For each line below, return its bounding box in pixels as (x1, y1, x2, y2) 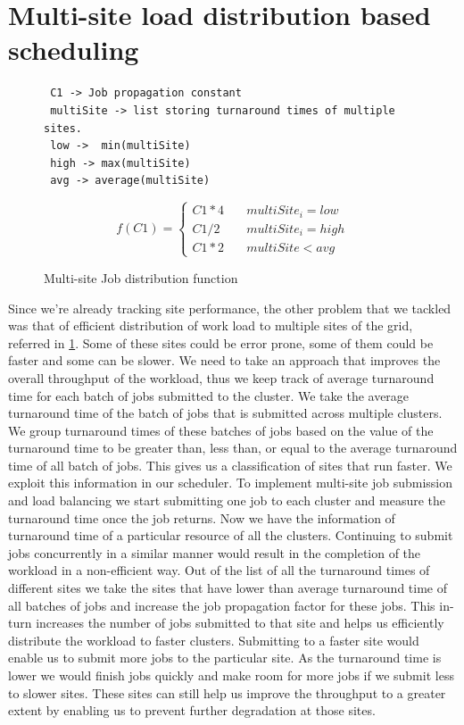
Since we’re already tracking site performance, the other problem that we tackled (8, 298, 452, 317)
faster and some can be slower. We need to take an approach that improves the (8, 351, 441, 370)
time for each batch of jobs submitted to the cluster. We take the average (8, 386, 410, 404)
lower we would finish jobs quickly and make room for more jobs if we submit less (8, 666, 454, 684)
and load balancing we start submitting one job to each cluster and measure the (8, 491, 446, 510)
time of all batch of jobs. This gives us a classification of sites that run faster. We (8, 455, 452, 474)
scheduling (8, 31, 139, 68)
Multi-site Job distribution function (44, 268, 238, 287)
